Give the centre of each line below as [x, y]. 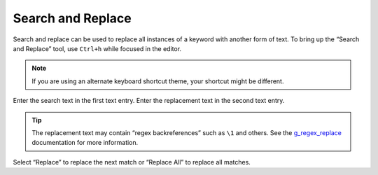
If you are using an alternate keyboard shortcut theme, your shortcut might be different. [158, 81]
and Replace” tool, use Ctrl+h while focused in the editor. [97, 48]
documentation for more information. [85, 143]
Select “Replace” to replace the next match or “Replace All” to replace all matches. [132, 162]
